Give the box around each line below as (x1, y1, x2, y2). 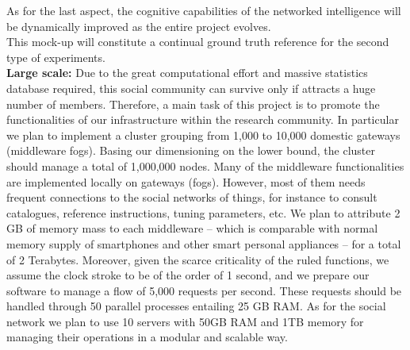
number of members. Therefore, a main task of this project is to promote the (6, 95, 380, 112)
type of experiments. (6, 48, 105, 65)
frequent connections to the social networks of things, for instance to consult (6, 189, 377, 206)
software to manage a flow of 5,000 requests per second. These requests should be (6, 282, 402, 298)
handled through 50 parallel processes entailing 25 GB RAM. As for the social (6, 298, 386, 314)
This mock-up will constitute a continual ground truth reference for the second (6, 33, 389, 50)
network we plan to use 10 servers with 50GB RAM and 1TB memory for (6, 313, 364, 329)
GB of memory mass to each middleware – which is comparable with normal (6, 220, 378, 237)
